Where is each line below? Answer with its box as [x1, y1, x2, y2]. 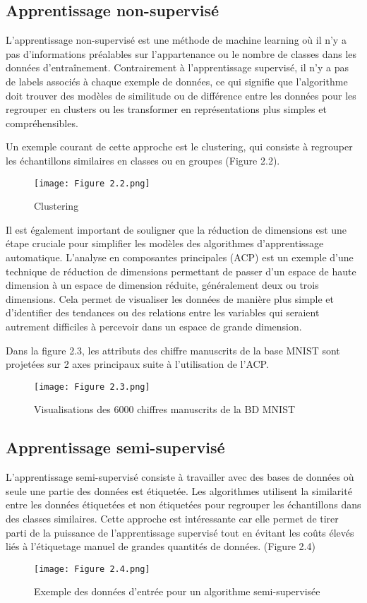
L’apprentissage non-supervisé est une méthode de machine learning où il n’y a [6, 32, 347, 47]
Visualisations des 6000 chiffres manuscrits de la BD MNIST [34, 402, 296, 417]
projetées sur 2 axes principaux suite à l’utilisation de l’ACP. [6, 357, 269, 371]
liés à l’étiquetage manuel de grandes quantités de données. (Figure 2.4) [6, 539, 315, 554]
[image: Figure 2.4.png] [34, 563, 150, 574]
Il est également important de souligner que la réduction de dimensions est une [6, 222, 347, 237]
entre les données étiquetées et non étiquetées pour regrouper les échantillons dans [6, 497, 361, 512]
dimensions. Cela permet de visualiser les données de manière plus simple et [6, 291, 335, 306]
